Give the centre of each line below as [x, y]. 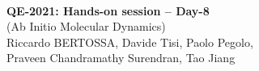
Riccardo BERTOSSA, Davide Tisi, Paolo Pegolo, [130, 42]
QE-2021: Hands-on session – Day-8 [108, 10]
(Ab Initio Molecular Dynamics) [86, 26]
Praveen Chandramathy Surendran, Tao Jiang [121, 58]
